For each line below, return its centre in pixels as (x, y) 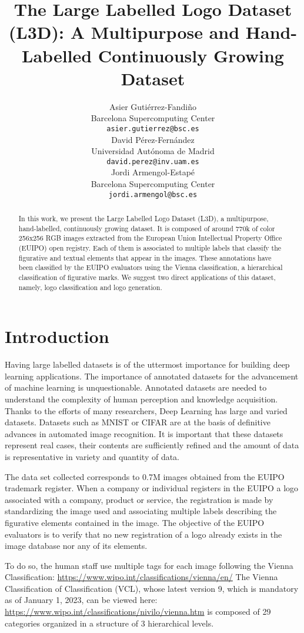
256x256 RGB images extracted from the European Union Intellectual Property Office (150, 238)
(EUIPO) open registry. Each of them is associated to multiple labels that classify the (150, 247)
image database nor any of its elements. (76, 546)
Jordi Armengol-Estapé (153, 172)
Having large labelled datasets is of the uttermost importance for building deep (147, 364)
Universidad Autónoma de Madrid (153, 151)
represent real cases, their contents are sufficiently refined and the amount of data (152, 445)
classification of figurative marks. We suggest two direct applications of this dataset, (147, 277)
